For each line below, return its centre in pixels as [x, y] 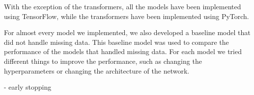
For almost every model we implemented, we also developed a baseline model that [127, 32]
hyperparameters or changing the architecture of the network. [97, 70]
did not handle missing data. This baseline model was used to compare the [116, 42]
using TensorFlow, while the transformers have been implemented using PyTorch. [127, 16]
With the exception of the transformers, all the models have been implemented [123, 6]
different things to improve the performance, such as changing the [103, 61]
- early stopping [28, 87]
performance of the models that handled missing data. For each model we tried [123, 51]
